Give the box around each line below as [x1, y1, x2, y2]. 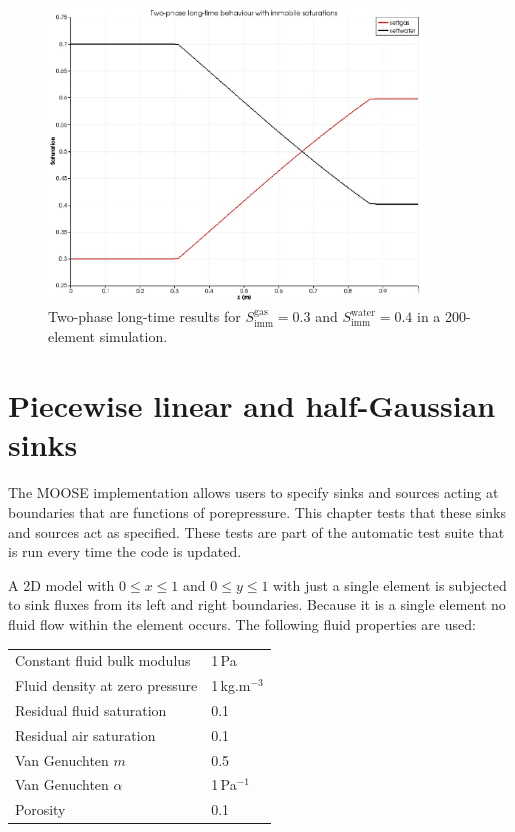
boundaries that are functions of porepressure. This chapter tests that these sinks [8, 501, 507, 522]
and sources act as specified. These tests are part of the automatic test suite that [8, 521, 505, 542]
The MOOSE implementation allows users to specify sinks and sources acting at [8, 482, 499, 503]
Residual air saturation [15, 724, 156, 745]
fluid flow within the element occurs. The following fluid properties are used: [8, 613, 476, 634]
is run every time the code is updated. [8, 541, 242, 562]
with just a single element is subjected [273, 574, 507, 595]
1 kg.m [211, 675, 251, 696]
